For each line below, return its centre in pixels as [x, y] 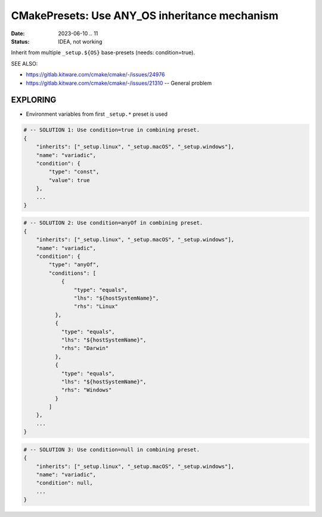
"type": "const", [74, 172]
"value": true [69, 180]
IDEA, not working [80, 41]
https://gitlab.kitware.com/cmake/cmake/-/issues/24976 [95, 75]
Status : [20, 41]
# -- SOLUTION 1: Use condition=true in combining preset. [112, 130]
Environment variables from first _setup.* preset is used [97, 114]
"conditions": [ [72, 273]
